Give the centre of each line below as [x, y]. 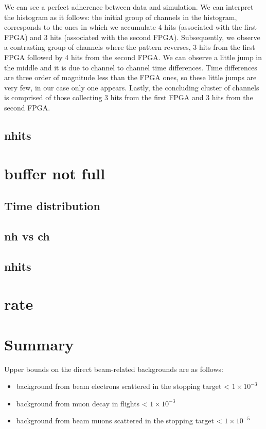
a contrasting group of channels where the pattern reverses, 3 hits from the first [130, 47]
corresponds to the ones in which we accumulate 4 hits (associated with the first [130, 27]
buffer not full [55, 173]
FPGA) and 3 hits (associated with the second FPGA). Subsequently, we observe [132, 37]
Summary [39, 344]
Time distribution [52, 206]
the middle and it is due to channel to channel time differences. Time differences [131, 67]
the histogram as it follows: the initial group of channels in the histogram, [121, 17]
